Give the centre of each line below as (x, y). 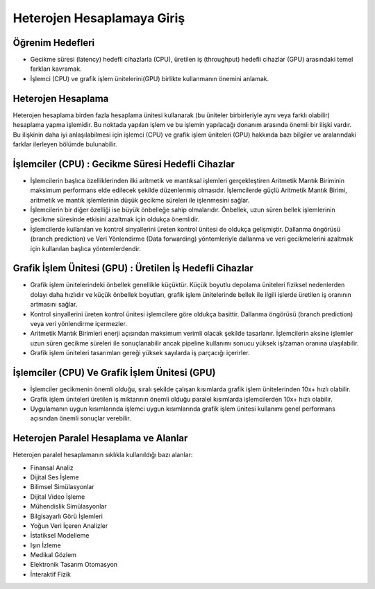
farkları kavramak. (56, 69)
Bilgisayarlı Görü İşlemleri (67, 516)
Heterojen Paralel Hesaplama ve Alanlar (100, 438)
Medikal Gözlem (53, 555)
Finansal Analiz (52, 468)
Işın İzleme (46, 545)
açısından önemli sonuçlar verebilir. (81, 418)
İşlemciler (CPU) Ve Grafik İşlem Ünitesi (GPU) (114, 373)
